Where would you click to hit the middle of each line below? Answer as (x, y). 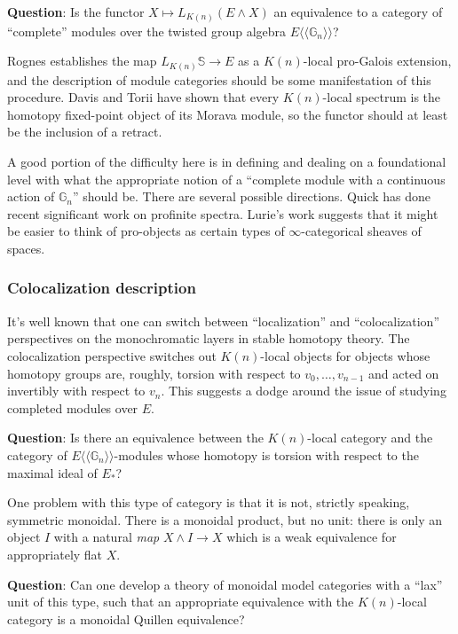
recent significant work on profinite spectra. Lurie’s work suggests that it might (223, 213)
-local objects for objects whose (345, 355)
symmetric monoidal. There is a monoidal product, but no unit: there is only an (225, 519)
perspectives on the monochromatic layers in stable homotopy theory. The (209, 338)
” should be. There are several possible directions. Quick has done (252, 196)
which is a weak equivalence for (312, 537)
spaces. (26, 248)
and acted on (404, 373)
